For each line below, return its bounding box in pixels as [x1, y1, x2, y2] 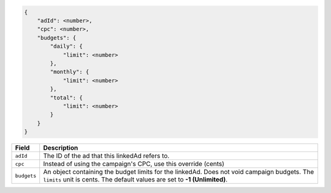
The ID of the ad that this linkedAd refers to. [43, 151, 170, 160]
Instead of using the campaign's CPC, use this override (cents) [43, 159, 225, 168]
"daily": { [50, 43, 83, 50]
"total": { [50, 94, 83, 101]
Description [43, 144, 78, 152]
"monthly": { [50, 68, 89, 76]
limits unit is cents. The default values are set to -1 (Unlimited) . [43, 175, 228, 184]
